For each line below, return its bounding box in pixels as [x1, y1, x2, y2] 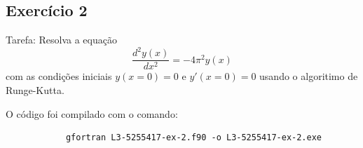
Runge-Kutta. [6, 82, 64, 97]
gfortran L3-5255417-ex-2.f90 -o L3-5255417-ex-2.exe [65, 133, 322, 143]
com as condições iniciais [6, 69, 112, 83]
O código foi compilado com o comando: [6, 106, 178, 121]
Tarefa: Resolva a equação [6, 32, 117, 47]
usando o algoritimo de [259, 69, 358, 83]
